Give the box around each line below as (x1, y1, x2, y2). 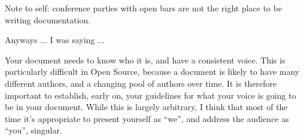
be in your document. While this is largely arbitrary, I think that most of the (5, 101, 288, 113)
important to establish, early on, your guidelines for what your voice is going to (5, 89, 296, 101)
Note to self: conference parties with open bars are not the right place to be (5, 2, 282, 14)
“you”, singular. (5, 124, 62, 136)
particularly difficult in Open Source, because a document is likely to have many (5, 65, 300, 78)
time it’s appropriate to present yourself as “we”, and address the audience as (5, 112, 289, 124)
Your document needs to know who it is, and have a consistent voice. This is (5, 53, 285, 66)
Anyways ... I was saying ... (5, 34, 105, 46)
